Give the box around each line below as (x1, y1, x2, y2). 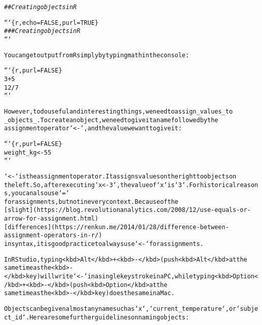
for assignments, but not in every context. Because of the (4, 198, 178, 205)
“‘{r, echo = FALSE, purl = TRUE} (4, 19, 99, 26)
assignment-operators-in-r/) (4, 232, 102, 239)
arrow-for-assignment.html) (4, 215, 99, 223)
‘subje (236, 305, 258, 313)
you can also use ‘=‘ (11, 190, 69, 197)
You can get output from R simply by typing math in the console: (4, 51, 190, 59)
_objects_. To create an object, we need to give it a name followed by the (4, 116, 218, 124)
